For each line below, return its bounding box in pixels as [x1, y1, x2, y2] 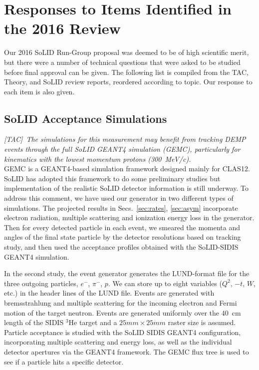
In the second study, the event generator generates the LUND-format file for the [4, 268, 250, 279]
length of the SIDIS [4, 317, 64, 328]
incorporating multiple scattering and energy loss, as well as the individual [4, 337, 232, 347]
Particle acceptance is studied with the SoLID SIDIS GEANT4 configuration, [4, 327, 241, 337]
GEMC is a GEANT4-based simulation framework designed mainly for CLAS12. [4, 163, 250, 174]
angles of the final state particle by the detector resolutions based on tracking [4, 232, 241, 242]
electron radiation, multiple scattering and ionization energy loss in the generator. [4, 212, 255, 223]
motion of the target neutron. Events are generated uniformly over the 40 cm [4, 307, 241, 318]
